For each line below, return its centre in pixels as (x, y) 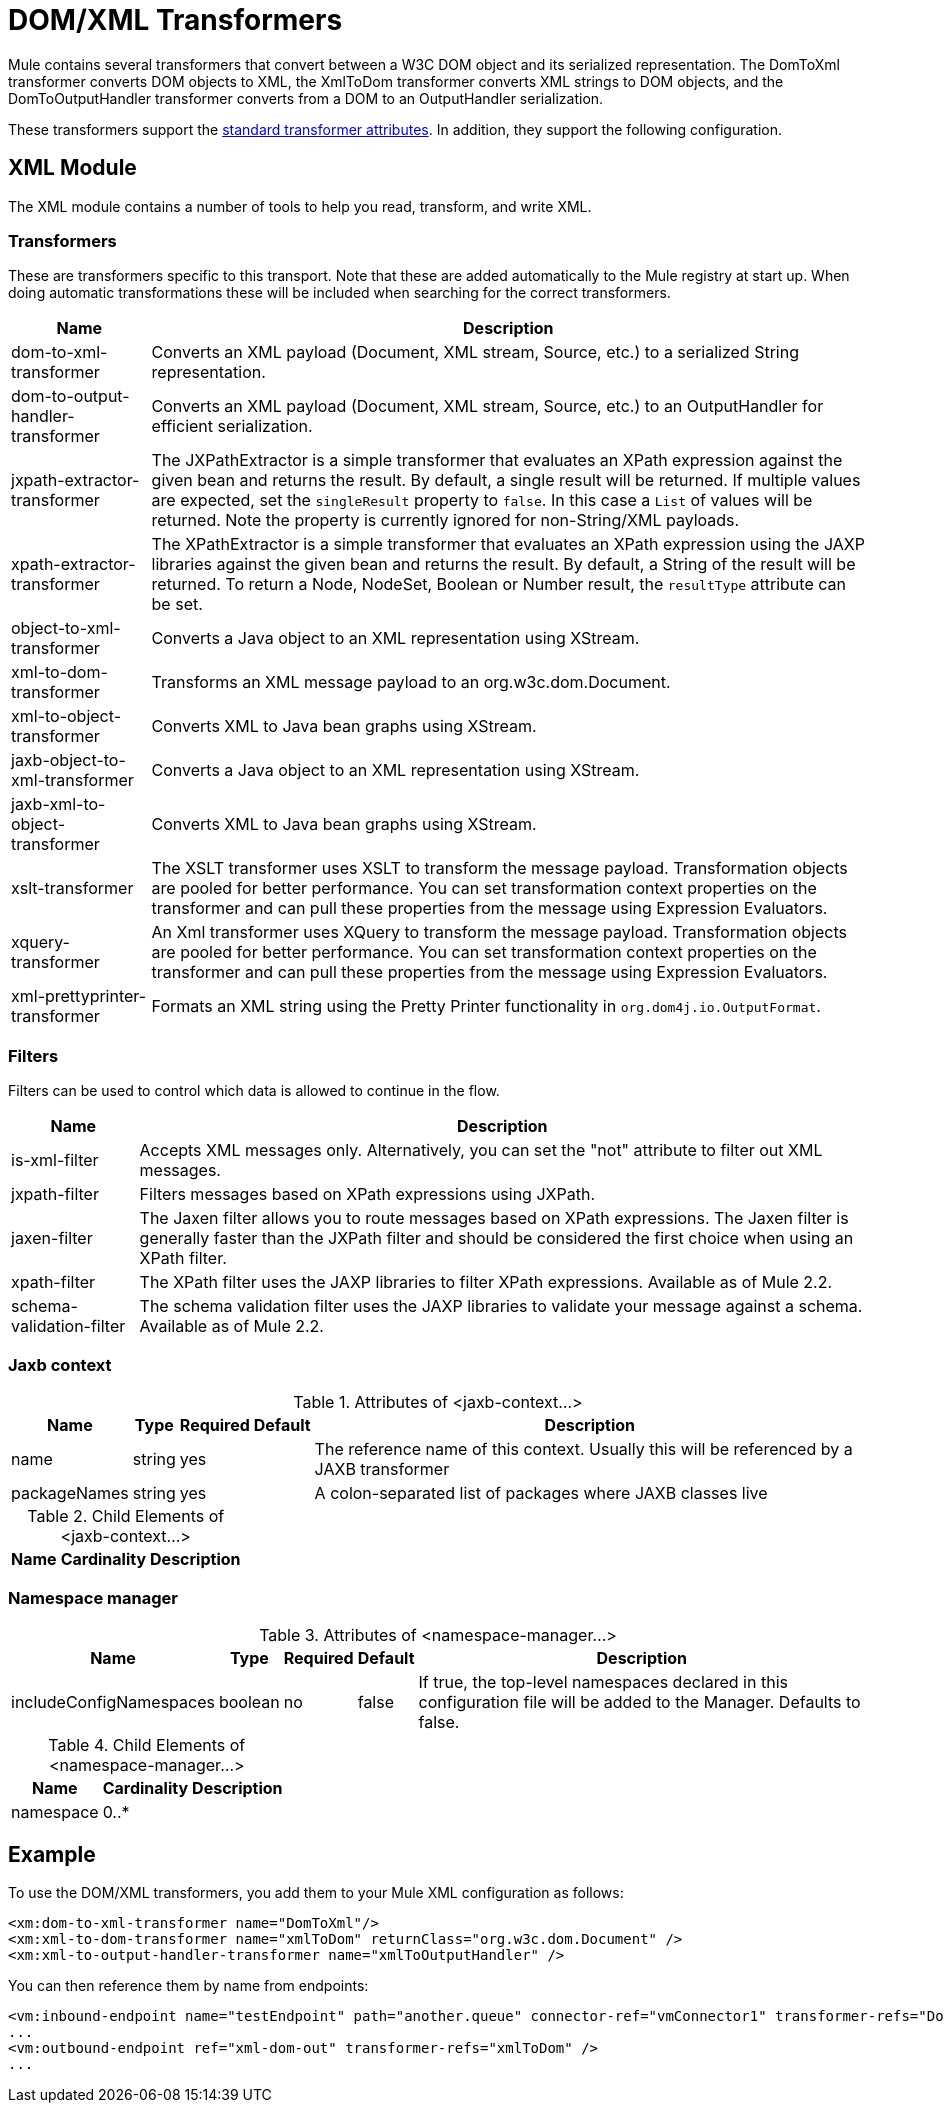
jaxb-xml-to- (58, 804)
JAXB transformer (382, 1468)
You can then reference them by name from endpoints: (188, 1986)
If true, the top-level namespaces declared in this (603, 1681)
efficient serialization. (232, 426)
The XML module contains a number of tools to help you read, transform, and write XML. (300, 206)
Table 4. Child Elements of (147, 1744)
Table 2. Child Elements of (126, 1515)
